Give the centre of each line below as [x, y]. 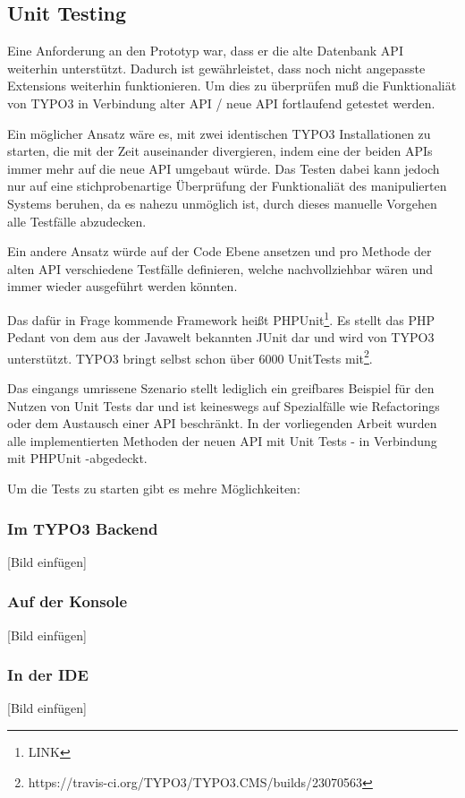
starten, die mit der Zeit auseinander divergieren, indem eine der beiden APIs [220, 151]
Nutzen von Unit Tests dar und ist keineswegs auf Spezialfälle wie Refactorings [224, 405]
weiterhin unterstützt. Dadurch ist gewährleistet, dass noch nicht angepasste [216, 68]
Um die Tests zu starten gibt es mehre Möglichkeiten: [154, 488]
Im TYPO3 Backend [83, 528]
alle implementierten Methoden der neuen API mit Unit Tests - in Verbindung [222, 440]
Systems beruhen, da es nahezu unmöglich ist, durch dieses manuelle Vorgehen [222, 203]
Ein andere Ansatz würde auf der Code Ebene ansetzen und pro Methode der [220, 251]
